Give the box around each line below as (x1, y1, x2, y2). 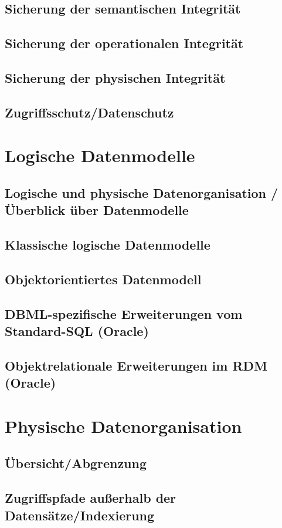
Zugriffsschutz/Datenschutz (5, 103, 174, 121)
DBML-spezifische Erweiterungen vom (5, 304, 243, 322)
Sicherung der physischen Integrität (5, 68, 226, 86)
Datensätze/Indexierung (5, 506, 155, 524)
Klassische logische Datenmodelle (5, 236, 210, 254)
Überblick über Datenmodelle (5, 201, 189, 219)
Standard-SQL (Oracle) (5, 322, 149, 340)
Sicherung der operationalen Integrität (5, 34, 244, 52)
